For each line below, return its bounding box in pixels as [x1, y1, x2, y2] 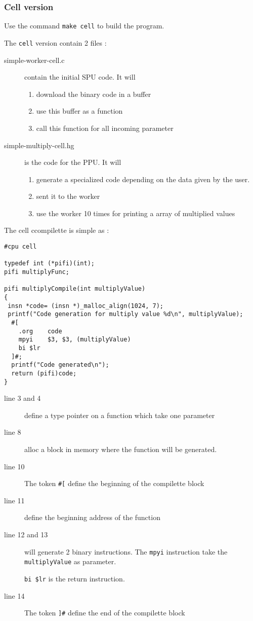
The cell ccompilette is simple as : [4, 225, 109, 235]
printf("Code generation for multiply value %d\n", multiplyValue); [8, 310, 243, 318]
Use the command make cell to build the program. [4, 20, 164, 31]
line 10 [4, 461, 25, 471]
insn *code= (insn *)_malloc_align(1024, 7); [8, 302, 163, 309]
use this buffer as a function [36, 106, 123, 116]
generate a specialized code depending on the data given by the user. [36, 174, 250, 184]
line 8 [4, 427, 21, 437]
